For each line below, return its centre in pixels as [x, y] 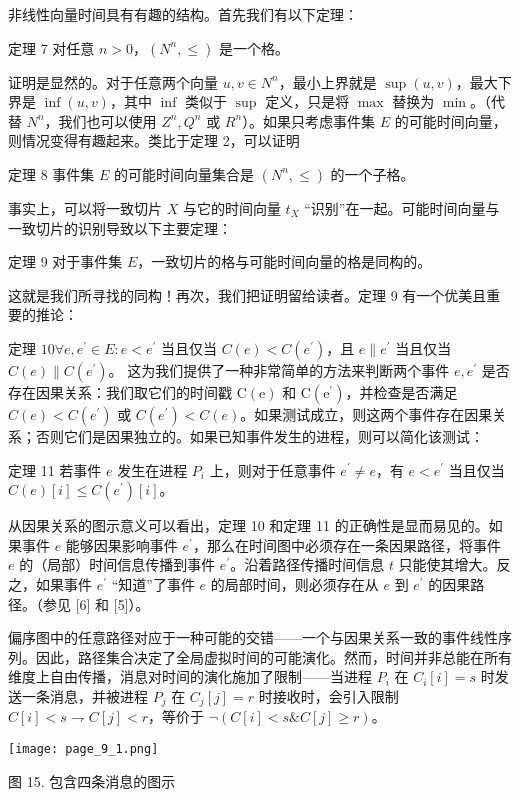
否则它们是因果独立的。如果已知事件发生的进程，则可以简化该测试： [259, 435]
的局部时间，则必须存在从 [294, 583]
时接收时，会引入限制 [328, 695]
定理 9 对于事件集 [65, 261]
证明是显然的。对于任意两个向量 [113, 81]
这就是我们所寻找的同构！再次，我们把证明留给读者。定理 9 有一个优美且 [247, 294]
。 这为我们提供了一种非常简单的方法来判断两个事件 [279, 369]
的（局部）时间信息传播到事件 [117, 564]
